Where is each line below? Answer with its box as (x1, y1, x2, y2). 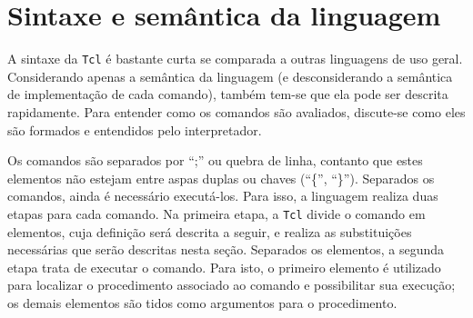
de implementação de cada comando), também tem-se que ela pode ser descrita (7, 84, 448, 104)
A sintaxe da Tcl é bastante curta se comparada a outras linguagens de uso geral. (7, 49, 463, 68)
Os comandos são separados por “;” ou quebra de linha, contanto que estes (7, 151, 423, 170)
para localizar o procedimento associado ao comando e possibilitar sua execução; (7, 275, 456, 294)
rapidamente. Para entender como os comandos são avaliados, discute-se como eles (7, 102, 466, 121)
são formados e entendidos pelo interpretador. (7, 120, 262, 139)
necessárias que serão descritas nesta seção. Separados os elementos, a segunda (7, 240, 445, 259)
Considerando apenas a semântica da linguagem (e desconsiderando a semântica (7, 66, 453, 85)
